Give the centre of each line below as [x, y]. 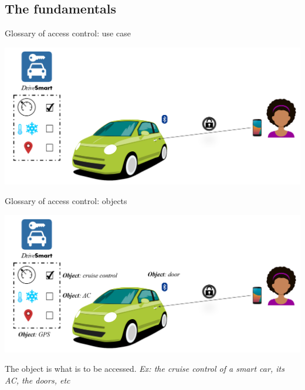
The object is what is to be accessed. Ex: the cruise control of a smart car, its [145, 369]
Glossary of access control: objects [66, 201]
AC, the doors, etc [38, 380]
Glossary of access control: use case [68, 33]
